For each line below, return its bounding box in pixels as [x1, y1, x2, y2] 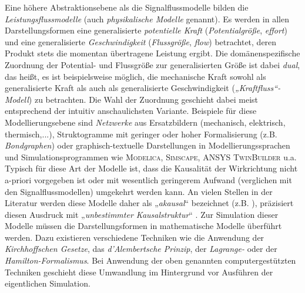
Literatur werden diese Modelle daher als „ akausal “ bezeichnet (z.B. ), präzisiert [5, 197, 294, 209]
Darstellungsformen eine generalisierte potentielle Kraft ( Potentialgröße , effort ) [5, 24, 287, 36]
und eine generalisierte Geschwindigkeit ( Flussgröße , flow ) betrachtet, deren [5, 35, 277, 48]
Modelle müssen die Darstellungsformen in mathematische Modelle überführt [5, 220, 282, 232]
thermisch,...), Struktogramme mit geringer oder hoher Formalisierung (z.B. [5, 127, 277, 140]
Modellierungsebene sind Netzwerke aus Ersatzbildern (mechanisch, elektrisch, [5, 116, 286, 128]
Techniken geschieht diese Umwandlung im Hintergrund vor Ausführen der [5, 265, 273, 278]
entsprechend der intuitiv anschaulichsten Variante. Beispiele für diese [5, 105, 257, 117]
